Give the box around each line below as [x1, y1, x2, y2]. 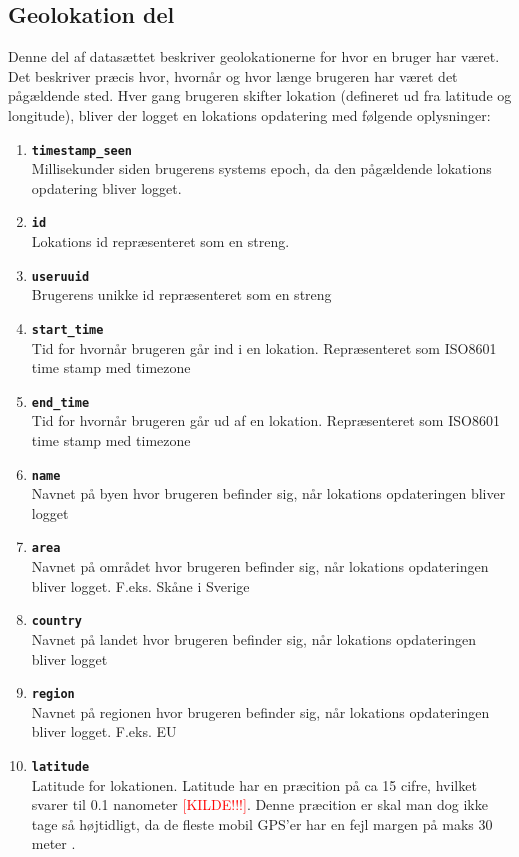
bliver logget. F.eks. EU [31, 721, 177, 742]
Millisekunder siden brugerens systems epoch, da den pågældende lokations [31, 158, 492, 179]
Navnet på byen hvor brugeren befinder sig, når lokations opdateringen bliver [31, 483, 506, 504]
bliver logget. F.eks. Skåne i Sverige [31, 575, 250, 596]
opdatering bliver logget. [31, 177, 182, 198]
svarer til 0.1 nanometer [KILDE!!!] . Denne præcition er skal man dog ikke [31, 794, 488, 815]
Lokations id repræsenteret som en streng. [31, 231, 290, 252]
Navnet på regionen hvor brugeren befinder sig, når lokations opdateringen [31, 701, 490, 722]
